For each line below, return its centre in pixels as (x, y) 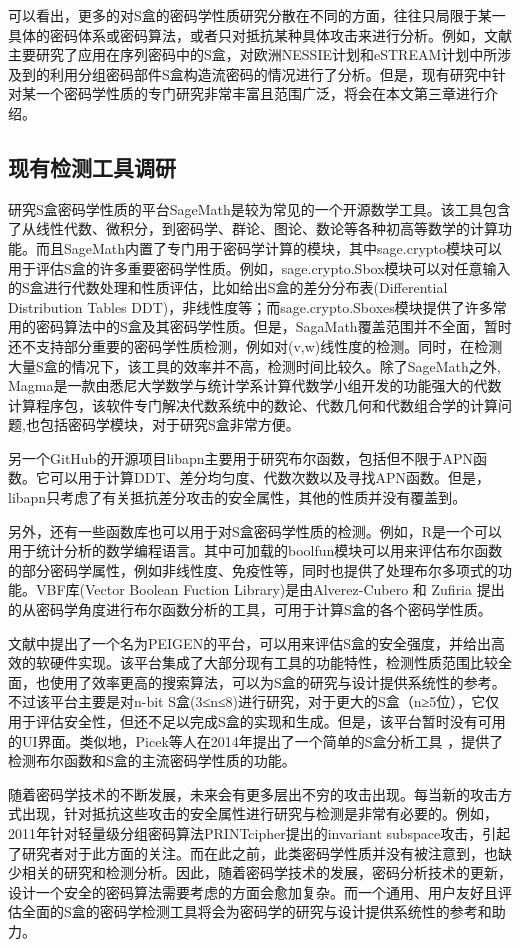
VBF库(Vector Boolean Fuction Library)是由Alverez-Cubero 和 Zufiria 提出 (270, 589)
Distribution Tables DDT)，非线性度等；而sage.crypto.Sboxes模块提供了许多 (250, 306)
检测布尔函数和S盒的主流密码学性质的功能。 (152, 760)
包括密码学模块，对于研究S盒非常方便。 (169, 424)
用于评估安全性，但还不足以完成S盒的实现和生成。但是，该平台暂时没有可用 (257, 721)
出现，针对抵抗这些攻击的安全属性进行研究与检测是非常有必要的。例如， (259, 813)
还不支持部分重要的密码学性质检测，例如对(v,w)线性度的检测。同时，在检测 (255, 345)
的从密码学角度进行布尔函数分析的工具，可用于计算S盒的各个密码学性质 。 (250, 609)
